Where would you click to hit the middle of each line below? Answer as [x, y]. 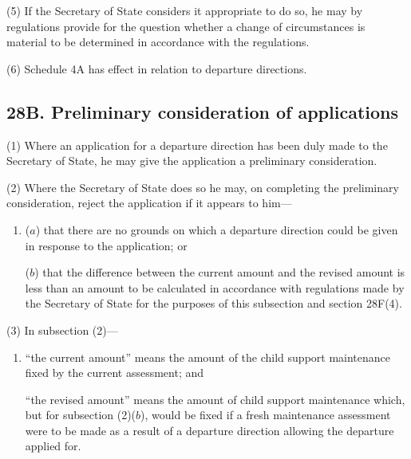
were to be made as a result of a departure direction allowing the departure [209, 430]
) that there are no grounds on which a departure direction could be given [217, 229]
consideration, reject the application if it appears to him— [149, 203]
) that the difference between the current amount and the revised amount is [220, 272]
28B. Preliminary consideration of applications [203, 111]
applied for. [53, 446]
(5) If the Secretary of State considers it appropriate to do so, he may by [185, 10]
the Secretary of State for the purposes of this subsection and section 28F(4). [213, 303]
